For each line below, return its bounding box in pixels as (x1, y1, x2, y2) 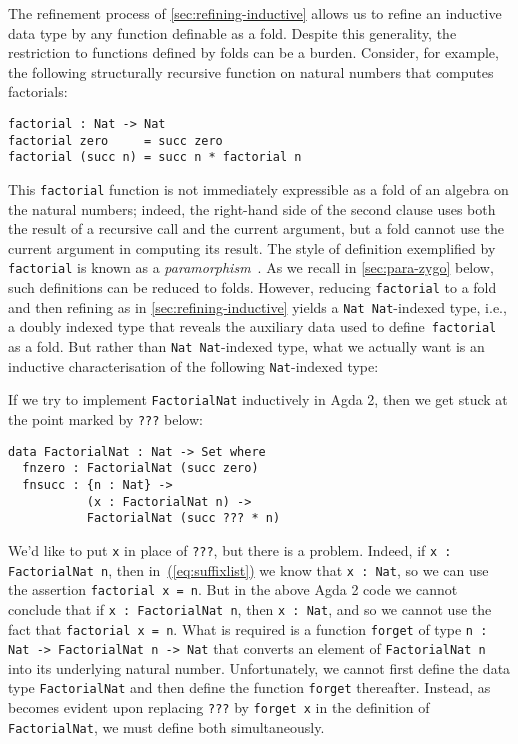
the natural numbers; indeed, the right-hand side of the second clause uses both (8, 198, 496, 219)
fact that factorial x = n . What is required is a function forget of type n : (8, 618, 488, 639)
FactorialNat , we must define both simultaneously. (8, 716, 325, 737)
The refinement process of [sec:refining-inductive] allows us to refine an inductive (8, 3, 502, 23)
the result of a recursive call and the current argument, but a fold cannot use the (8, 218, 504, 239)
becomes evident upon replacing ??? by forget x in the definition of (8, 697, 430, 718)
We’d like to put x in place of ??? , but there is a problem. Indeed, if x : (8, 539, 452, 560)
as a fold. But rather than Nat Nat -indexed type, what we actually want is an (8, 336, 485, 356)
